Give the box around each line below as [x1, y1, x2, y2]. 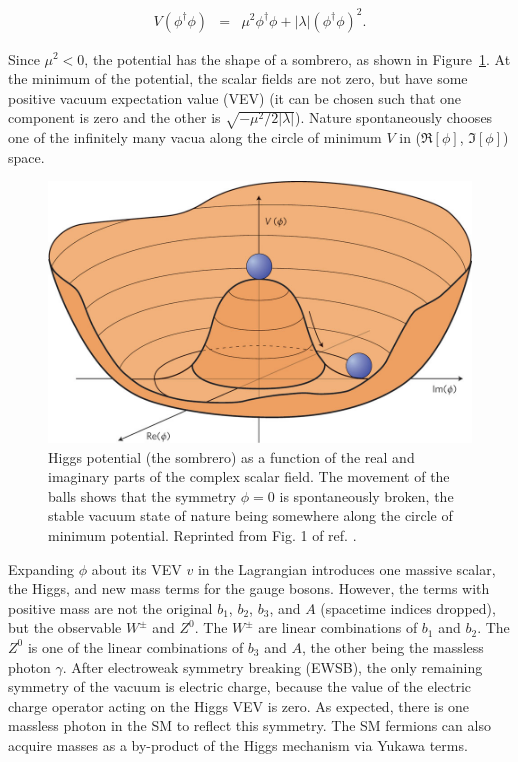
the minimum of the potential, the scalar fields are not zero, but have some [8, 68, 468, 89]
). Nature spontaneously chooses [295, 107, 493, 128]
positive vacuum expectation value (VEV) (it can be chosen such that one [8, 87, 462, 108]
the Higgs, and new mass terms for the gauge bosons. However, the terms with [8, 578, 490, 599]
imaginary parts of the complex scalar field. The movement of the [48, 466, 450, 487]
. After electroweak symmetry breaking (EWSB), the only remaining [62, 656, 483, 677]
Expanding [8, 558, 74, 579]
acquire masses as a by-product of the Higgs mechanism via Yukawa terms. [8, 734, 468, 755]
